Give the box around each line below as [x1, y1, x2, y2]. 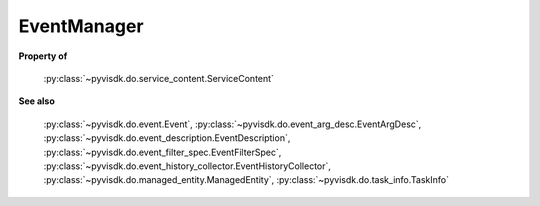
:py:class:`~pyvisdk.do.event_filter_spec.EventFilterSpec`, [43, 146, 282, 158]
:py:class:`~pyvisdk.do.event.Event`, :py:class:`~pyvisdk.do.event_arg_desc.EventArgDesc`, [43, 118, 422, 130]
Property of [18, 50, 68, 62]
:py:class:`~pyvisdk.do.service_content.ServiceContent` [43, 72, 275, 84]
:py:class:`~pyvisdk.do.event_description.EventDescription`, [43, 132, 291, 144]
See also [18, 95, 55, 107]
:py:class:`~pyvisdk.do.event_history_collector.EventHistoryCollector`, [43, 160, 332, 172]
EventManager [18, 15, 144, 37]
